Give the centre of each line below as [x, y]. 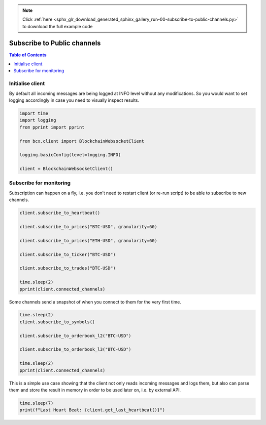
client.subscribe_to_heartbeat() [60, 213]
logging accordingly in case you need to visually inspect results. [74, 100]
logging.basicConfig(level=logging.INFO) [70, 155]
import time [34, 113]
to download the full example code [58, 26]
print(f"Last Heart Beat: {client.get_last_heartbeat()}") [92, 410]
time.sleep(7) [36, 403]
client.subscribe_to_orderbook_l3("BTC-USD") [75, 349]
